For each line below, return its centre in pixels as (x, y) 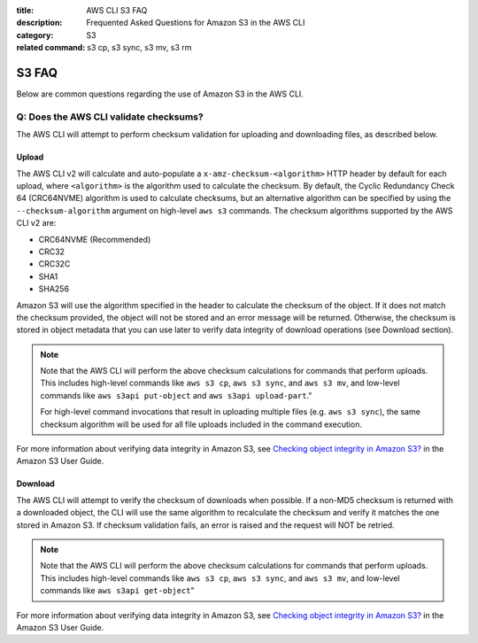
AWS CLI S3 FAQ (117, 10)
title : (25, 10)
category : (35, 35)
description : (39, 23)
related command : (51, 48)
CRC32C (54, 264)
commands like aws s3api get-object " (117, 591)
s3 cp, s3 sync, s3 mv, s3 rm (139, 48)
